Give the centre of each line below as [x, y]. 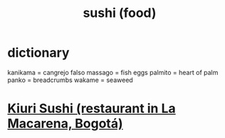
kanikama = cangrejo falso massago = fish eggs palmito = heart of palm [113, 72]
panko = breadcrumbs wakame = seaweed [70, 80]
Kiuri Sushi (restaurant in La [91, 109]
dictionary [38, 53]
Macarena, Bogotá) [65, 123]
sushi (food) [120, 13]
